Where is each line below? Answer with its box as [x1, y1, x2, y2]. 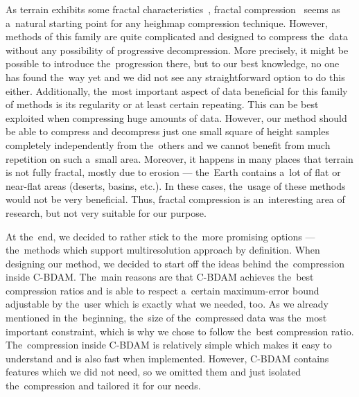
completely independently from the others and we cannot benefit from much [6, 137, 331, 152]
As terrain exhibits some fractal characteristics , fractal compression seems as [6, 2, 340, 16]
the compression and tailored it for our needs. [6, 378, 201, 393]
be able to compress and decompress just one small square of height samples [6, 124, 330, 139]
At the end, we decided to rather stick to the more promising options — [6, 229, 315, 243]
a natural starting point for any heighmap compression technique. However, [6, 15, 328, 30]
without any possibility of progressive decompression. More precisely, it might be [6, 42, 349, 57]
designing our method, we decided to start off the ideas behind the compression [6, 256, 344, 270]
